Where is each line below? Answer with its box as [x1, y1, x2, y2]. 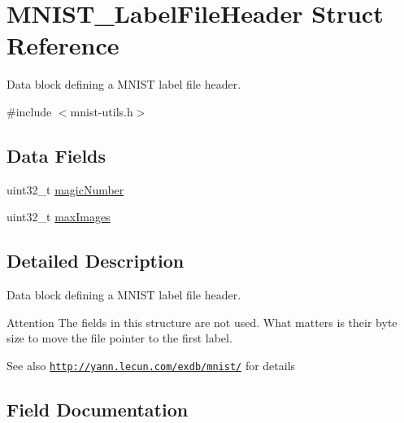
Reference [7, 28, 119, 62]
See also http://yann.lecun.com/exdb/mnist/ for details [7, 356, 296, 373]
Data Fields [7, 142, 106, 168]
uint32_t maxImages [7, 208, 111, 225]
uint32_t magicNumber [7, 181, 124, 198]
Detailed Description [7, 248, 185, 273]
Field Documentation [7, 396, 189, 421]
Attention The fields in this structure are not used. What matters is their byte [7, 313, 397, 330]
